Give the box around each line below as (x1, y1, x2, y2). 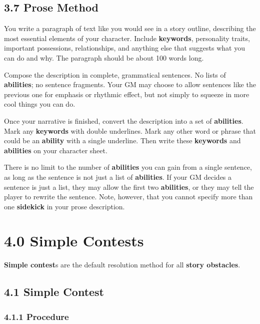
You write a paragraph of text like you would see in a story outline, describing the (4, 23, 256, 34)
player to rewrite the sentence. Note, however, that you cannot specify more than (4, 191, 253, 202)
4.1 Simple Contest (4, 284, 104, 299)
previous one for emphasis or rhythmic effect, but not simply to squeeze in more (4, 89, 249, 99)
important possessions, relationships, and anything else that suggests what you (4, 43, 245, 53)
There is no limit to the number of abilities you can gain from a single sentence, (4, 162, 252, 172)
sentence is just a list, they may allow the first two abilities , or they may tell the (4, 181, 254, 192)
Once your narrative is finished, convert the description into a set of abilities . (4, 115, 243, 126)
